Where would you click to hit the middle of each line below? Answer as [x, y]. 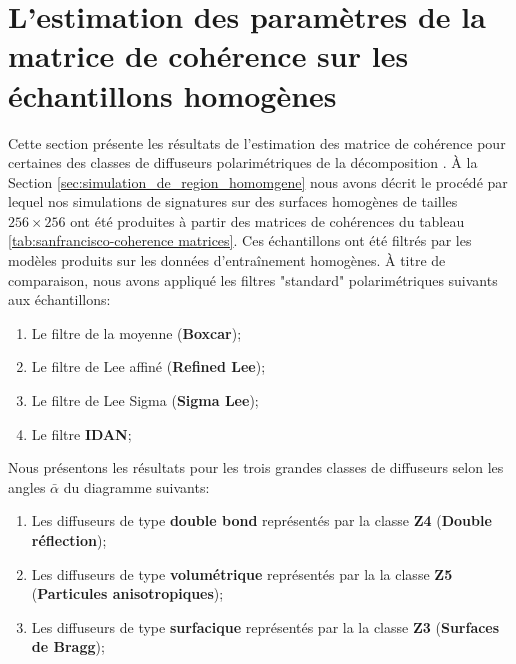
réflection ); [69, 540]
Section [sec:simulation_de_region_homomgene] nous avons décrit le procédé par [258, 181]
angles [27, 486]
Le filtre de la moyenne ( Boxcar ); [136, 332]
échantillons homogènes [172, 94]
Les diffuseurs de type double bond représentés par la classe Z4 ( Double [261, 520]
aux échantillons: [59, 299]
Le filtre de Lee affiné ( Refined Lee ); [148, 366]
